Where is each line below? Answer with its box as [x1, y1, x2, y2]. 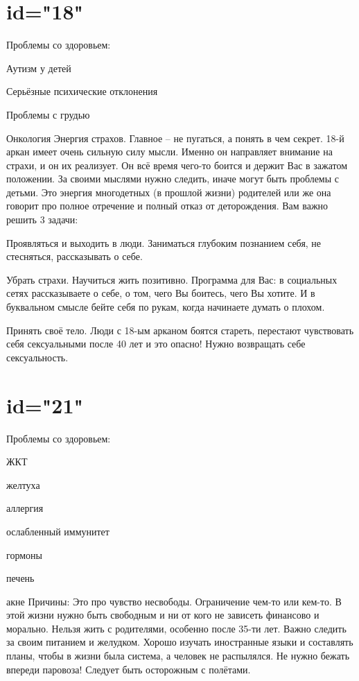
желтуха [6, 477, 40, 492]
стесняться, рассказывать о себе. [6, 249, 143, 264]
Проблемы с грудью [6, 107, 90, 121]
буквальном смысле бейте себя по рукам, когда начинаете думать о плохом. [6, 300, 325, 314]
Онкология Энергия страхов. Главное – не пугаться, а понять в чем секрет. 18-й [6, 130, 344, 145]
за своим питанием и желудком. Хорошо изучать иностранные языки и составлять [6, 635, 353, 649]
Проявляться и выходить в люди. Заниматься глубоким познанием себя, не [6, 235, 322, 250]
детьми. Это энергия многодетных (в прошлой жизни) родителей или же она [6, 184, 331, 199]
